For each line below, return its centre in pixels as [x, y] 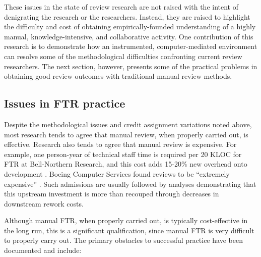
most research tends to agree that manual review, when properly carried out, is [126, 134]
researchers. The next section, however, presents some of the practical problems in [131, 66]
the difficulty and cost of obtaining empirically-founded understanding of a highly [130, 27]
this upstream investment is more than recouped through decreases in [112, 194]
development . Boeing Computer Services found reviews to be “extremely [117, 173]
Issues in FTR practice [65, 103]
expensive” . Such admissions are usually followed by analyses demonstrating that [130, 184]
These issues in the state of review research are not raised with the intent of [121, 7]
